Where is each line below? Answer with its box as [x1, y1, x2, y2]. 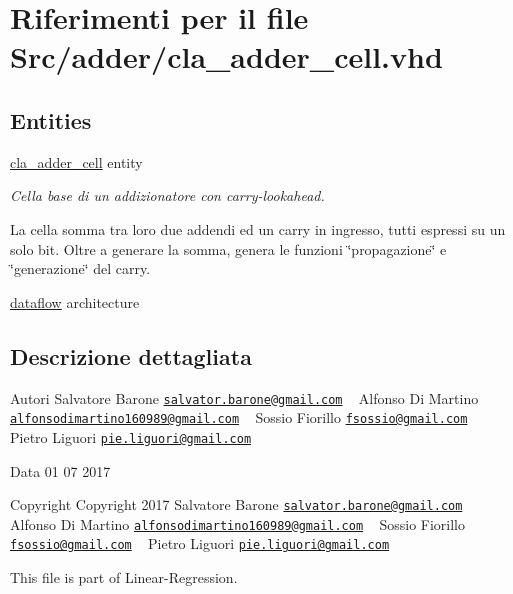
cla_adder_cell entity [10, 151, 143, 172]
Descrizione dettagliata [10, 340, 252, 371]
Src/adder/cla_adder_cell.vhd [10, 36, 443, 77]
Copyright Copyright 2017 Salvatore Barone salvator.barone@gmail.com [10, 494, 463, 515]
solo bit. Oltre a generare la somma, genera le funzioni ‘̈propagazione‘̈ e [10, 238, 447, 259]
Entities [10, 104, 92, 135]
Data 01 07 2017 [10, 460, 111, 481]
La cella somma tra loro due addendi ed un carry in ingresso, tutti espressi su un [10, 218, 506, 239]
